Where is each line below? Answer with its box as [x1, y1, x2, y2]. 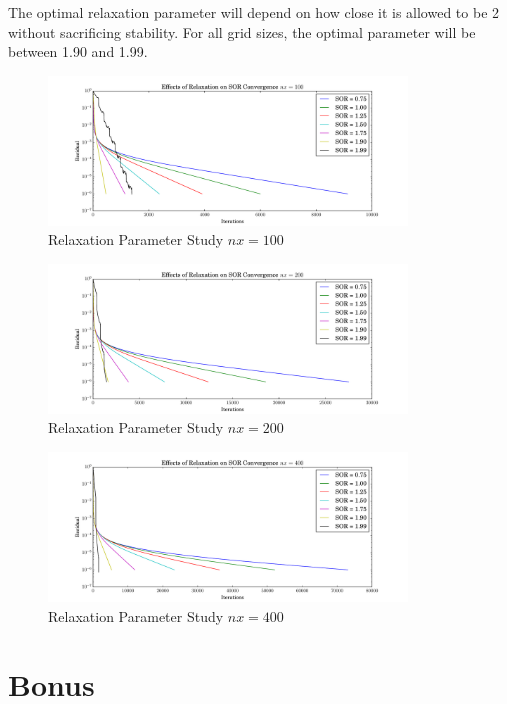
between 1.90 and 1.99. [8, 41, 148, 62]
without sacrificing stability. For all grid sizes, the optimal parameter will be [8, 21, 476, 42]
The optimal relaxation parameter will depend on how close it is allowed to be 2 [8, 2, 500, 22]
